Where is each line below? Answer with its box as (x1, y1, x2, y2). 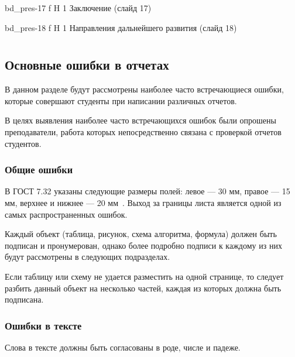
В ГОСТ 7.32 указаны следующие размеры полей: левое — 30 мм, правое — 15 (5, 185, 290, 197)
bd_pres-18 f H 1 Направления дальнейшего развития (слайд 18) (5, 21, 237, 33)
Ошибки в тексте (5, 318, 82, 332)
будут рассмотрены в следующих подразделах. (5, 250, 170, 263)
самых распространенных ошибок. (5, 208, 128, 220)
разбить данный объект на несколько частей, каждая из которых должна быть (5, 282, 282, 294)
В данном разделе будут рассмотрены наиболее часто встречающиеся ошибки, (5, 83, 284, 95)
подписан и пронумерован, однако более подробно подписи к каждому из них (5, 239, 282, 251)
